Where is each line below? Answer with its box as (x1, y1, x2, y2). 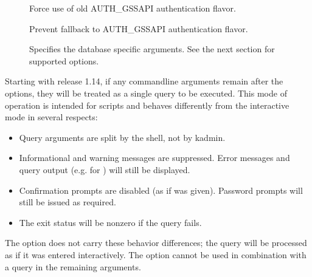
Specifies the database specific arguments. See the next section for (29, 43, 275, 55)
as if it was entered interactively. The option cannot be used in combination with (5, 248, 307, 261)
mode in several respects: (5, 111, 98, 123)
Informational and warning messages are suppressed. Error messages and (19, 151, 290, 164)
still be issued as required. (19, 196, 116, 208)
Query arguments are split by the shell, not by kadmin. (19, 131, 226, 143)
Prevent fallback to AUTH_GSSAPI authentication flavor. (29, 22, 248, 35)
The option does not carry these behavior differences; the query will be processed (5, 236, 307, 249)
